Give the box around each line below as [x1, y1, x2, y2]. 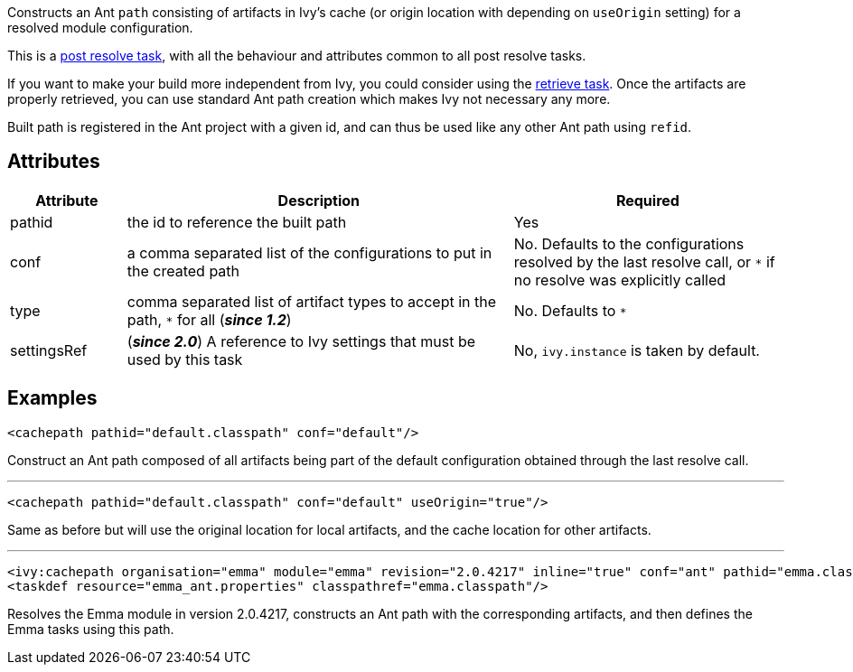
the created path [127, 261, 240, 280]
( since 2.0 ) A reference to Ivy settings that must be [127, 331, 476, 350]
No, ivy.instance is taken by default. [513, 341, 760, 359]
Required [615, 191, 680, 210]
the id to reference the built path [127, 212, 347, 231]
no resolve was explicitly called [513, 270, 726, 289]
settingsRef [10, 341, 88, 359]
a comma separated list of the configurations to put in [127, 243, 492, 262]
